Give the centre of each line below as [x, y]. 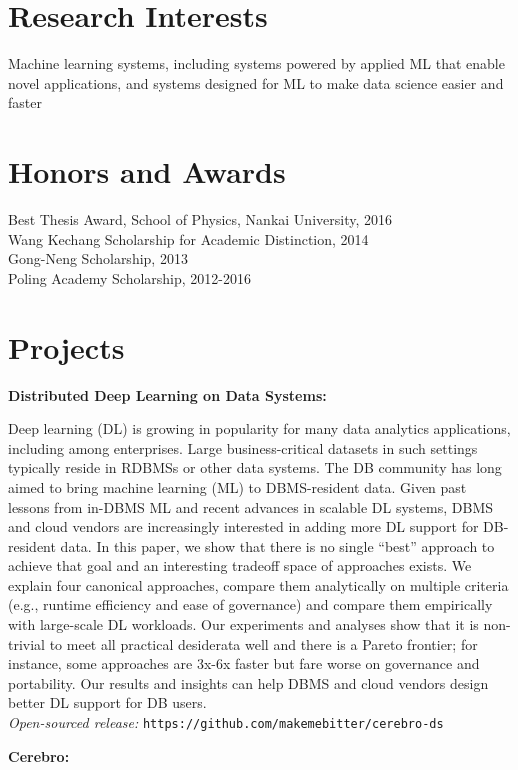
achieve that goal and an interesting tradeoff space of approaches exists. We [240, 565]
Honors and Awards [147, 171]
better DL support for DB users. [107, 702]
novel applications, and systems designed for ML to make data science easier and [256, 82]
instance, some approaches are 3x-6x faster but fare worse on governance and [244, 663]
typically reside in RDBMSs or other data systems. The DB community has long [255, 467]
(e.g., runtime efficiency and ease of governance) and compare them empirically [250, 604]
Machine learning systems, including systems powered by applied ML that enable [256, 63]
